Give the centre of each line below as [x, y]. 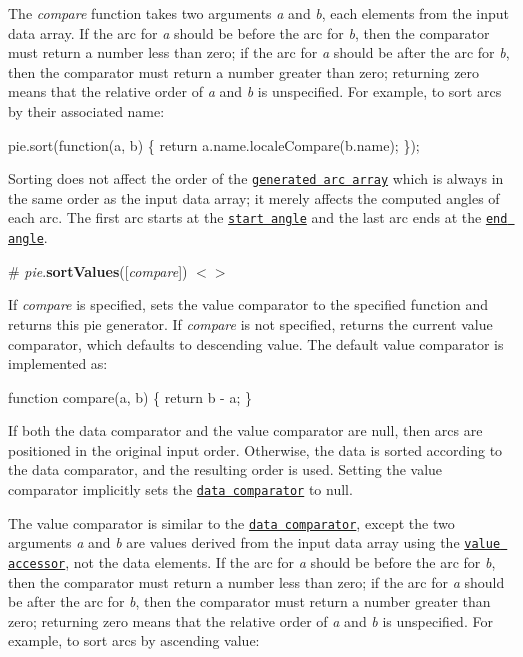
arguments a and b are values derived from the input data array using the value [254, 542]
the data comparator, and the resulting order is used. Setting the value [225, 469]
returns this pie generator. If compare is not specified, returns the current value [250, 323]
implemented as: [58, 363]
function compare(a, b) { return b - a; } [130, 396]
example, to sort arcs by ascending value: [134, 640]
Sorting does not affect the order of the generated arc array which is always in [256, 178]
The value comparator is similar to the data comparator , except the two [231, 522]
